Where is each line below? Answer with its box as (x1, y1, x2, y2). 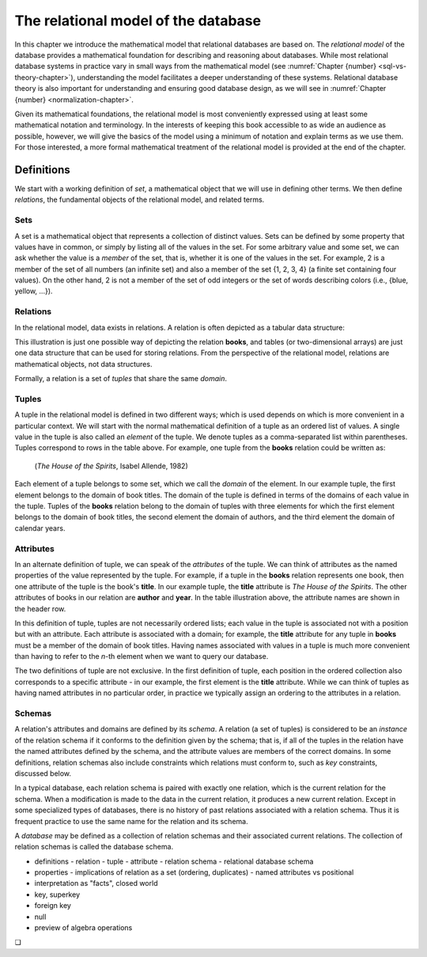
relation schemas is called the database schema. (14, 842, 174, 852)
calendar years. (14, 523, 66, 533)
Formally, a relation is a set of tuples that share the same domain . (14, 374, 227, 384)
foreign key (34, 901, 71, 910)
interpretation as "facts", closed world (34, 879, 158, 888)
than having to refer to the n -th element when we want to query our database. (14, 652, 269, 661)
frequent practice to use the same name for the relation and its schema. (14, 816, 248, 826)
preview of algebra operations (34, 923, 133, 932)
